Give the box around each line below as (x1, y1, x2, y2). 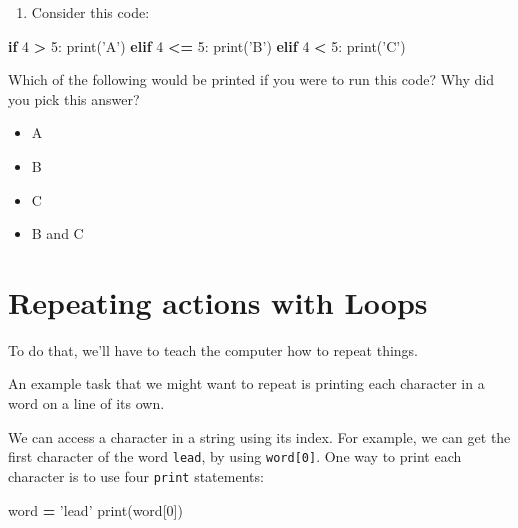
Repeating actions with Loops (8, 281, 428, 322)
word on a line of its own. (8, 393, 165, 414)
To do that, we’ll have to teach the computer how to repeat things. (8, 339, 419, 360)
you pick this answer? (8, 88, 140, 109)
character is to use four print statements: (8, 465, 264, 486)
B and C (31, 223, 84, 244)
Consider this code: (31, 2, 150, 22)
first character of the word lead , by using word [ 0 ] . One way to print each (8, 446, 462, 467)
